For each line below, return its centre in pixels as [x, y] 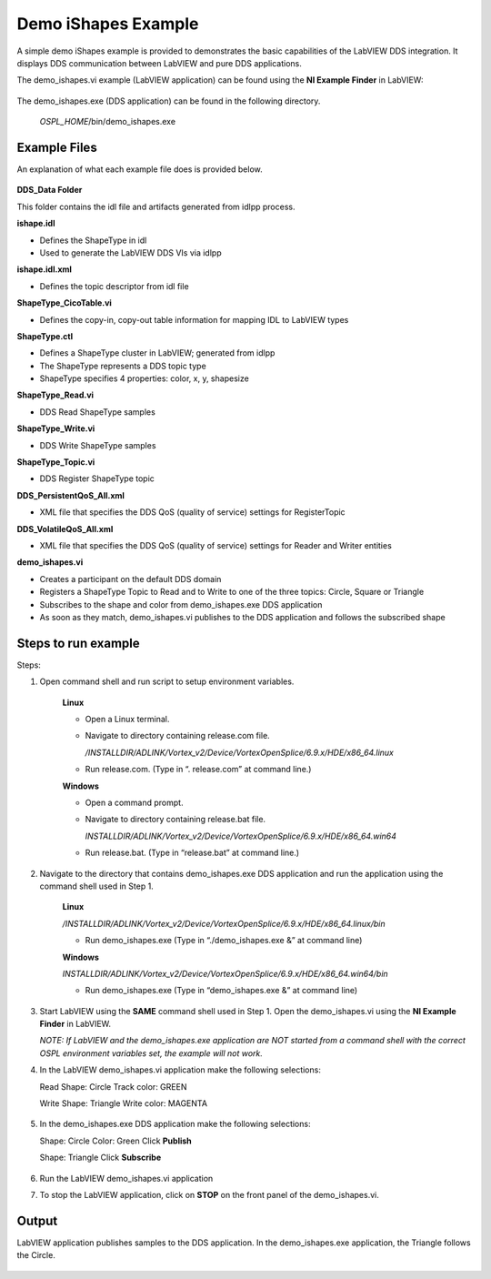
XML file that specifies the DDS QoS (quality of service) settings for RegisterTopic [192, 512]
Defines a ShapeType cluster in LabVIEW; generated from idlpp [157, 353]
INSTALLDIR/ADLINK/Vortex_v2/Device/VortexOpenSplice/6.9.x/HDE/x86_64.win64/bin [225, 973]
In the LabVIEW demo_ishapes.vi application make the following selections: [180, 1070]
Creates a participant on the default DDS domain [130, 579]
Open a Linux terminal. [127, 720]
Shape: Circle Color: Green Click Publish [116, 1141]
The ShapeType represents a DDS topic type [123, 366]
